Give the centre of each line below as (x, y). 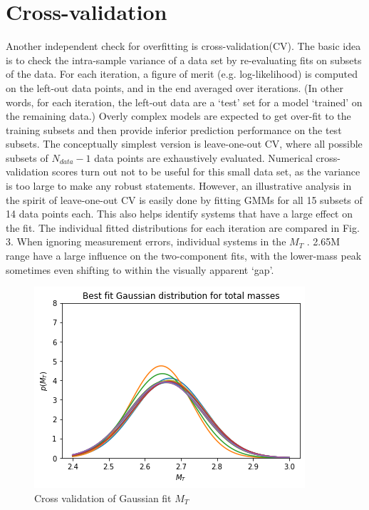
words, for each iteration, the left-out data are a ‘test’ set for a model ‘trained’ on (184, 102)
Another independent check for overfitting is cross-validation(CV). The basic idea (183, 46)
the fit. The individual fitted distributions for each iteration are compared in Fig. (183, 227)
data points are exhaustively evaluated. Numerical (203, 157)
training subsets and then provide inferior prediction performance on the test (174, 129)
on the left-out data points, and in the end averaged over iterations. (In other (175, 87)
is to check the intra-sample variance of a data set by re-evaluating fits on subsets (184, 60)
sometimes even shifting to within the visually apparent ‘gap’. (140, 269)
